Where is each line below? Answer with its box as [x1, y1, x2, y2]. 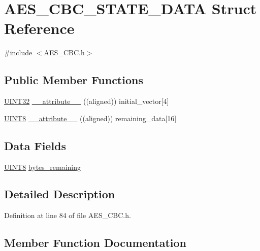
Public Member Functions [4, 72, 143, 88]
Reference [4, 18, 75, 39]
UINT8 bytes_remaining [4, 161, 81, 172]
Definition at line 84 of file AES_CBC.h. [4, 210, 131, 221]
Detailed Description [4, 186, 115, 202]
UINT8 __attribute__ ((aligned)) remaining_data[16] [4, 113, 177, 123]
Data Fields [4, 137, 67, 153]
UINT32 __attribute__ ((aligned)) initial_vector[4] [4, 96, 169, 106]
